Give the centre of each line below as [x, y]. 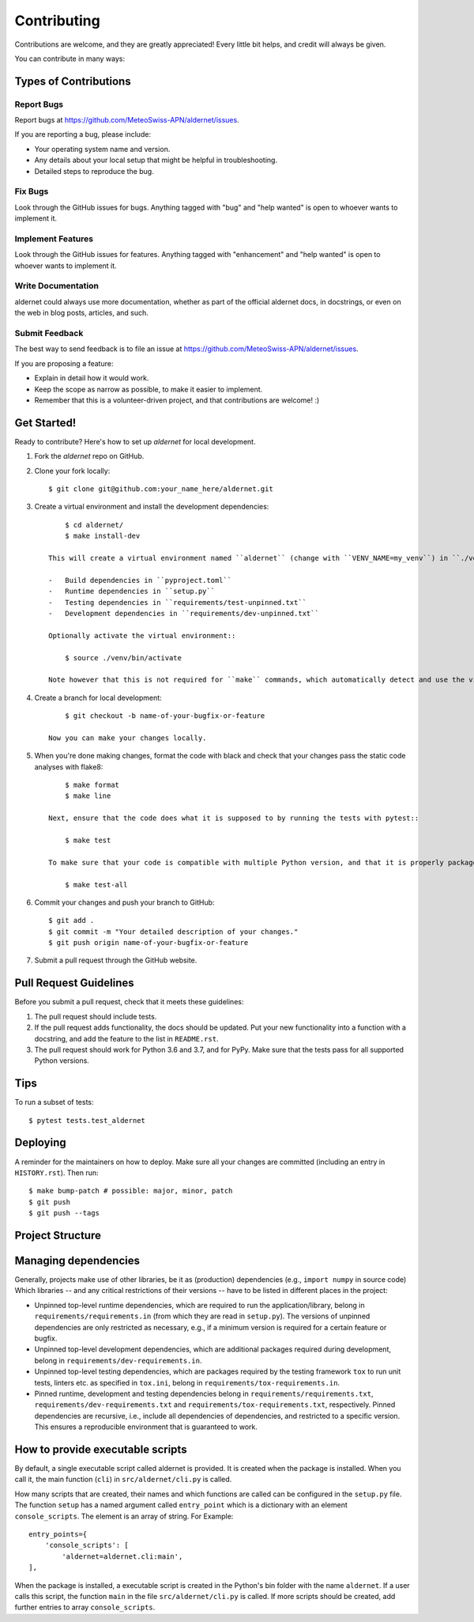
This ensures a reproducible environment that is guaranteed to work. [146, 1427]
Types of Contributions [73, 81]
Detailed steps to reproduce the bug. [94, 171]
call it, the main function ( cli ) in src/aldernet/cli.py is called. [123, 1480]
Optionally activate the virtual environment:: [142, 635]
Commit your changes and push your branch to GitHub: [124, 902]
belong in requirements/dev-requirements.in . [118, 1360]
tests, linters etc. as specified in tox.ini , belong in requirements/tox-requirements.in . [187, 1382]
